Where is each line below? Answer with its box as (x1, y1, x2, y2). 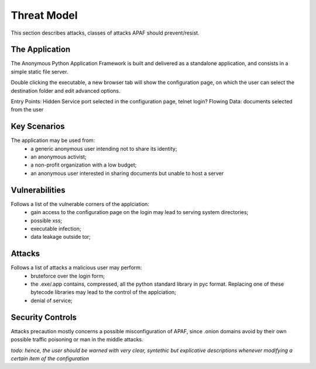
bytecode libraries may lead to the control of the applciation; (30, 289, 177, 296)
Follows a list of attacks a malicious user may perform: (11, 264, 142, 271)
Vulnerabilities (11, 185, 66, 195)
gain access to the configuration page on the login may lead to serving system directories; (30, 209, 249, 216)
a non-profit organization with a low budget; (30, 161, 137, 168)
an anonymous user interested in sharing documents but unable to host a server (30, 170, 224, 177)
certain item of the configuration (11, 355, 90, 362)
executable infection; (30, 225, 81, 232)
